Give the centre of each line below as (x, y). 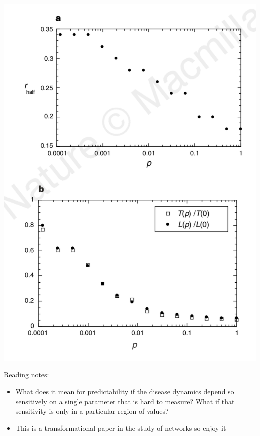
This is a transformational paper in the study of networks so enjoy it (121, 427)
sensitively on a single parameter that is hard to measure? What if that (125, 401)
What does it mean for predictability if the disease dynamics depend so (125, 391)
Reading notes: (27, 374)
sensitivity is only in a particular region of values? (92, 411)
